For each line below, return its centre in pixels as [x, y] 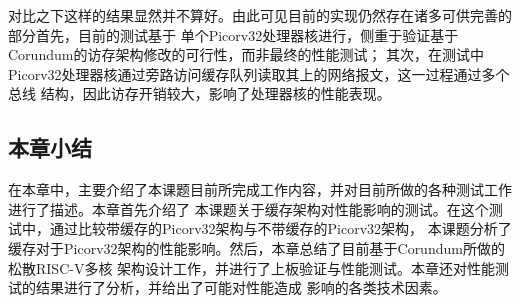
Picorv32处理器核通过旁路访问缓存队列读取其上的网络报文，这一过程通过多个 [259, 73]
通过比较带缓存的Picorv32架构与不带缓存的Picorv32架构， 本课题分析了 [280, 228]
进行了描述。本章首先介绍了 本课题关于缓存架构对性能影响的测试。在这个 [248, 208]
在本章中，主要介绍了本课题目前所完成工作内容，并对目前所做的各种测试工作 [260, 189]
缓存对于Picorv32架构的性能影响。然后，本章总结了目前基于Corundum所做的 [256, 247]
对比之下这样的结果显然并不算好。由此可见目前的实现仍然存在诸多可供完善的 [260, 15]
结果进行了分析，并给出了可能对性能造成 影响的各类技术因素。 [241, 287]
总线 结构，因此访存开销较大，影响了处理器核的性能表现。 [199, 93]
